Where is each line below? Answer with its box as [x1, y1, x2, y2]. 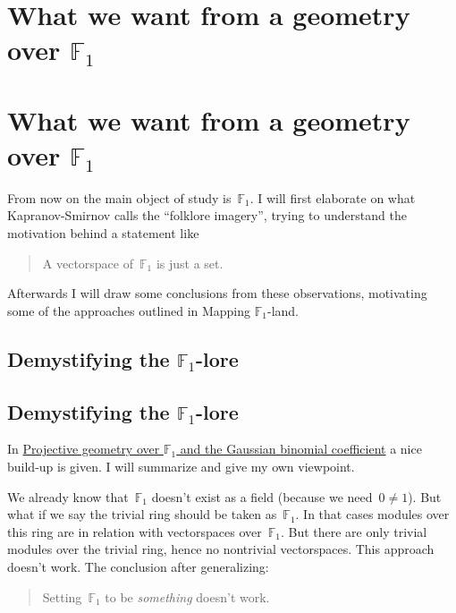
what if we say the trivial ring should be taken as [7, 505, 277, 524]
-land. [266, 301, 299, 319]
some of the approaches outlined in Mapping [7, 301, 251, 319]
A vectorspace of [42, 253, 134, 272]
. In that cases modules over [295, 505, 450, 524]
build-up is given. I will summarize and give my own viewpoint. [7, 457, 355, 476]
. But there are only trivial [280, 522, 427, 541]
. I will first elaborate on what [249, 188, 416, 207]
